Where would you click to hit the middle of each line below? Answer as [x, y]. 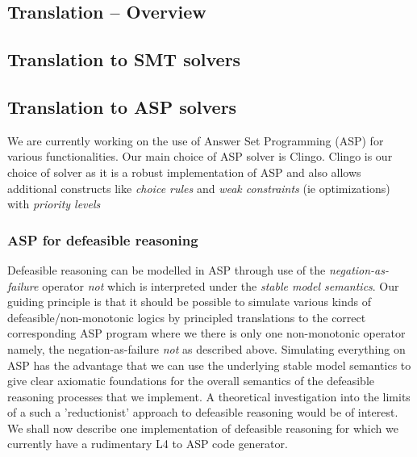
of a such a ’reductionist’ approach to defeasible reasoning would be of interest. [203, 412]
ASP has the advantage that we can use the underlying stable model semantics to [209, 365]
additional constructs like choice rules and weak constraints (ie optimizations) [199, 188]
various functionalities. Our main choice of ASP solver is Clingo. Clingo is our [200, 156]
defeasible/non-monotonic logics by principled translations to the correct [187, 317]
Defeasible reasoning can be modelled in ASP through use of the [167, 269]
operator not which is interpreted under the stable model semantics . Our [221, 285]
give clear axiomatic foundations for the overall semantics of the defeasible [191, 381]
